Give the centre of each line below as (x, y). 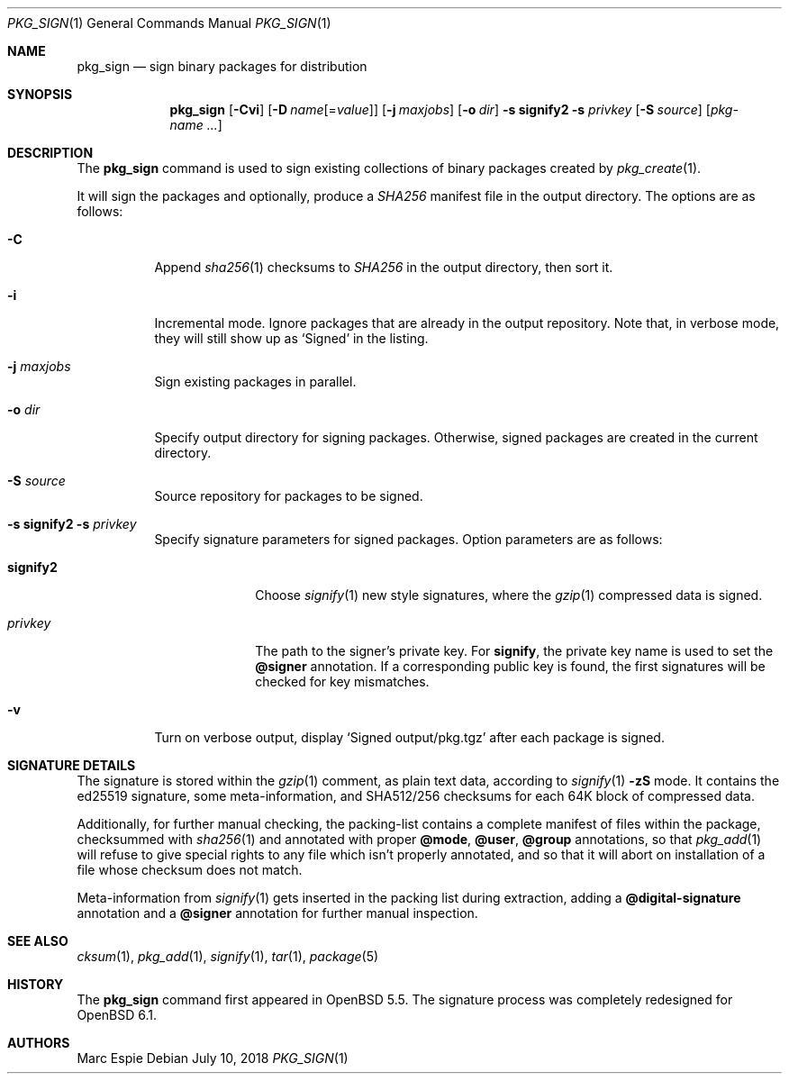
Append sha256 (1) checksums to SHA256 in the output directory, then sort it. (384, 267)
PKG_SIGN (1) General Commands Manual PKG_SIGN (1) (169, 23)
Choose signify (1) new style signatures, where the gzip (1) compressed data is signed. (509, 595)
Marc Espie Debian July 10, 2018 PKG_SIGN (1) (213, 1058)
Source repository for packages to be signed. (289, 496)
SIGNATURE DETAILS (72, 765)
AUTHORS (39, 1043)
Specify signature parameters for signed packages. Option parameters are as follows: (408, 539)
